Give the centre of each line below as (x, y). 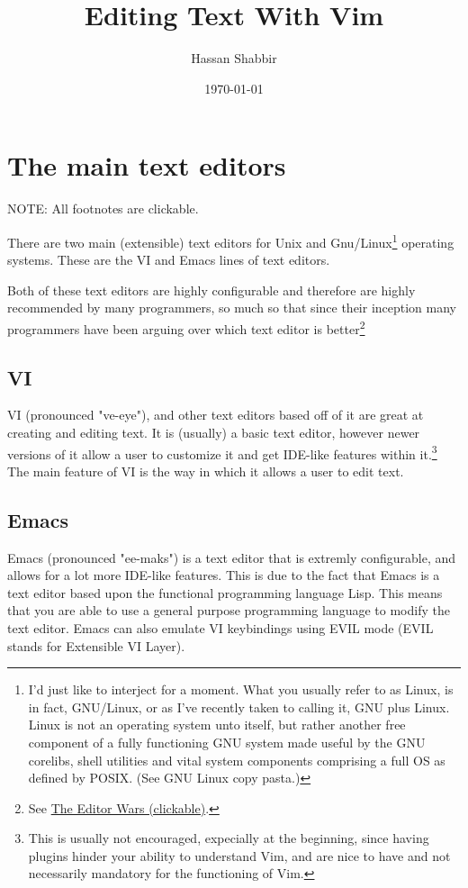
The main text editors (147, 165)
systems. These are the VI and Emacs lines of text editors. (169, 260)
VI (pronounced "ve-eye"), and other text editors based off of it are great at (216, 415)
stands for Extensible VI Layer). (96, 645)
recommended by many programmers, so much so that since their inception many (232, 308)
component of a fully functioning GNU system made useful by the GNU (227, 742)
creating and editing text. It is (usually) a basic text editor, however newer (214, 432)
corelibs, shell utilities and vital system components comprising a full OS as (237, 760)
